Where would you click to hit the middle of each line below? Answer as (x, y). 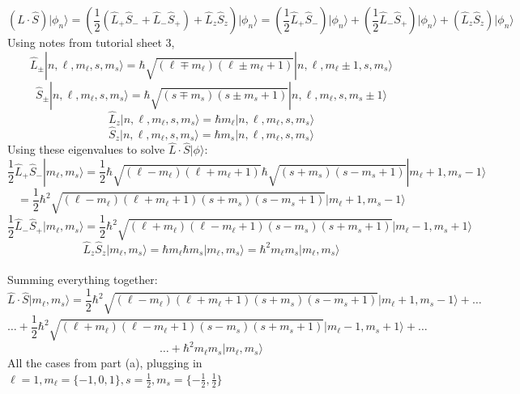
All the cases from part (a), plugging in (105, 363)
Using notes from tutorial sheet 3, (91, 42)
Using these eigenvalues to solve (86, 149)
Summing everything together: (83, 280)
